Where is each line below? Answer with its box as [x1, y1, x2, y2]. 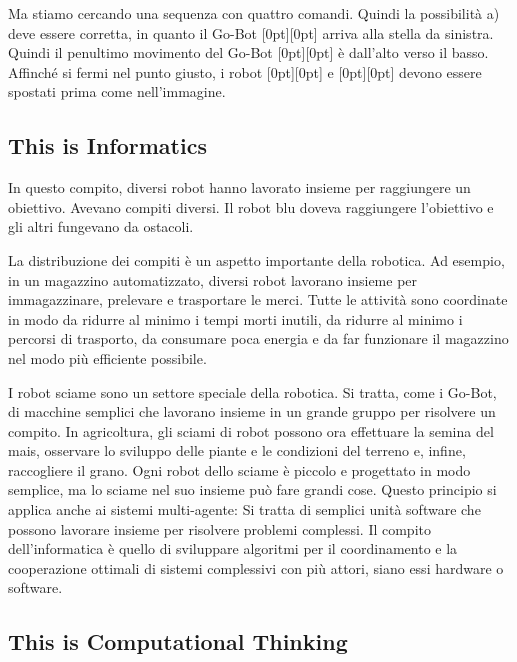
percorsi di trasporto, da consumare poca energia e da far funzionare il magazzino [8, 328, 509, 349]
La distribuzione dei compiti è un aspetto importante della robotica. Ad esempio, [8, 249, 505, 270]
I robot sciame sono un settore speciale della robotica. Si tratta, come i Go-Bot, [8, 381, 497, 402]
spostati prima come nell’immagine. [8, 81, 226, 102]
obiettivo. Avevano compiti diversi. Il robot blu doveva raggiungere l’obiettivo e [8, 196, 494, 217]
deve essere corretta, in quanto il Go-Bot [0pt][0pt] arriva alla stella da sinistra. [8, 22, 494, 43]
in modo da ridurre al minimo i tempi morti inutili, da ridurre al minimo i [8, 308, 463, 329]
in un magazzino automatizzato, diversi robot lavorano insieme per [8, 269, 418, 290]
